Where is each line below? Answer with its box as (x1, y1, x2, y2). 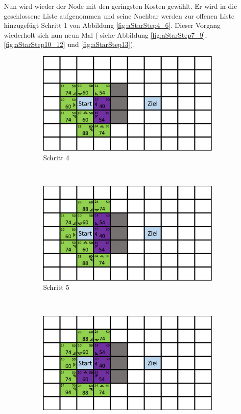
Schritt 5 (43, 282, 70, 292)
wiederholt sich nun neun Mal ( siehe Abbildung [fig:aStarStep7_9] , (4, 29, 207, 40)
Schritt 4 (43, 153, 70, 163)
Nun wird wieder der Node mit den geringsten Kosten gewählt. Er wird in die (4, 1, 237, 11)
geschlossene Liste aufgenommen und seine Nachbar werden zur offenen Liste (4, 10, 235, 21)
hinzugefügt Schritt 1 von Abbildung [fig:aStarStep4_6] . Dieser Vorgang (4, 20, 220, 30)
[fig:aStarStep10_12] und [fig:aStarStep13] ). (4, 39, 135, 49)
